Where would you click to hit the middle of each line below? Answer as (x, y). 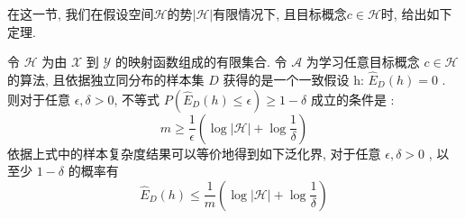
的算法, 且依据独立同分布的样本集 (106, 79)
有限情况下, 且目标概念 (280, 14)
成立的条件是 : (352, 99)
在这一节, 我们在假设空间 (81, 14)
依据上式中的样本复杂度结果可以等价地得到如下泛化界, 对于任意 (194, 153)
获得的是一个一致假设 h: (293, 79)
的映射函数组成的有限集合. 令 (201, 62)
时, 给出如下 (416, 14)
